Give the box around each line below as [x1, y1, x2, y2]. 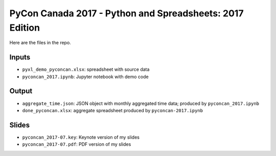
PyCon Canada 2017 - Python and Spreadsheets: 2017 [9, 8, 244, 19]
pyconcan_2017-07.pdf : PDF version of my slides [22, 141, 131, 147]
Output [9, 87, 33, 95]
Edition [9, 22, 40, 33]
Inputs [9, 53, 31, 62]
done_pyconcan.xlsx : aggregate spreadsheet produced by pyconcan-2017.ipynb [22, 107, 203, 113]
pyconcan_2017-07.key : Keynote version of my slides [22, 134, 140, 140]
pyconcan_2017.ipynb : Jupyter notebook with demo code [22, 73, 149, 80]
